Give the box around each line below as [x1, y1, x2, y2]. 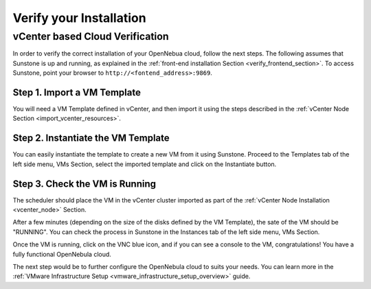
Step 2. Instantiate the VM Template [12, 132, 170, 144]
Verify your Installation [12, 10, 147, 25]
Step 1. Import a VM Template [12, 86, 141, 98]
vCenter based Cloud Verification [12, 30, 169, 43]
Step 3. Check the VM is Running [12, 178, 157, 189]
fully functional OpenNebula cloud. [12, 250, 111, 258]
